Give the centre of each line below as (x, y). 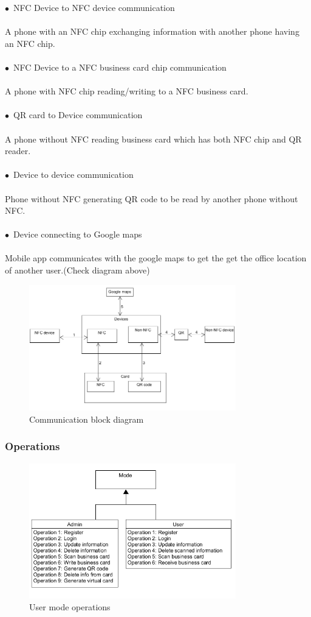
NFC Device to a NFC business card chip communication (120, 67)
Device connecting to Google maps (77, 234)
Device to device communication (73, 175)
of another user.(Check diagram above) (77, 270)
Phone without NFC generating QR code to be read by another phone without (152, 198)
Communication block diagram (87, 419)
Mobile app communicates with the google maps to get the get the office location (156, 258)
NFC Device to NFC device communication (94, 7)
